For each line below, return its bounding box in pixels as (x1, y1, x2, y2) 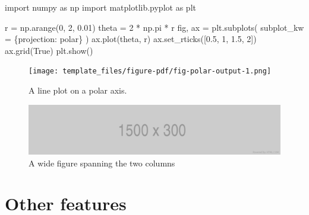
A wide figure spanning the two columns (29, 156, 175, 169)
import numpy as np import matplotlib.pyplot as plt (5, 1, 196, 13)
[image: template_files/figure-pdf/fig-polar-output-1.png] (29, 67, 272, 76)
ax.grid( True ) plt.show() (5, 44, 93, 56)
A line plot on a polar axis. (29, 84, 127, 97)
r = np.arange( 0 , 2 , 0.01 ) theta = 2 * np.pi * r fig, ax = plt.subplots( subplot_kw (5, 21, 304, 33)
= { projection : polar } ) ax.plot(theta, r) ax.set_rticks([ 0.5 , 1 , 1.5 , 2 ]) (5, 33, 257, 45)
